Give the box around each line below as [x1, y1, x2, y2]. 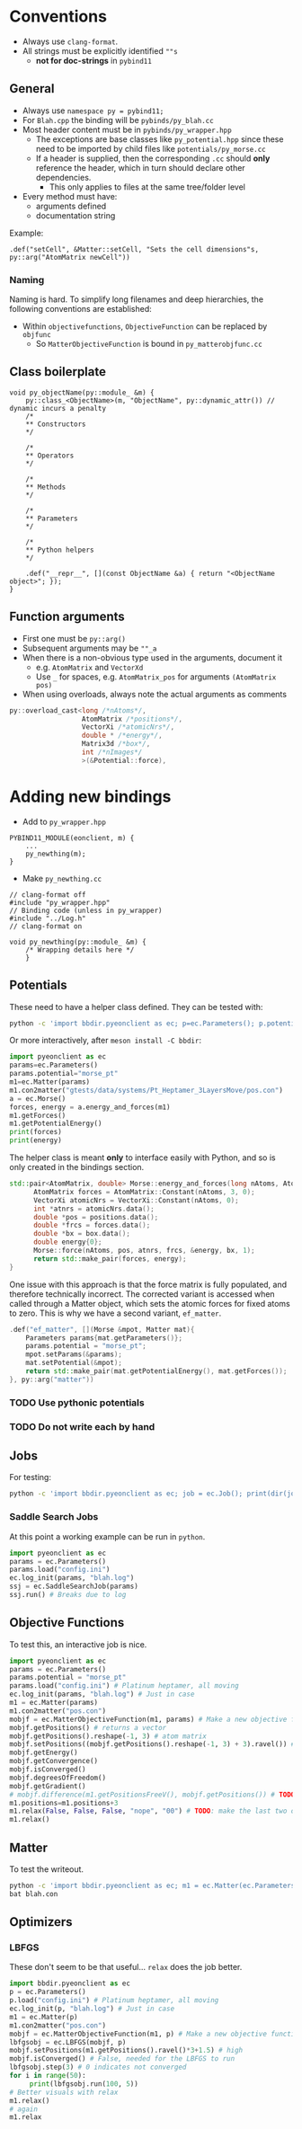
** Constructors [25, 420, 87, 429]
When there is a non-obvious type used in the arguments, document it [22, 652, 283, 662]
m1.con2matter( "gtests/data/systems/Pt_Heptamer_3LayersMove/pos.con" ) [9, 1086, 283, 1095]
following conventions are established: [9, 304, 153, 315]
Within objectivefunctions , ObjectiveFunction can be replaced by [22, 321, 268, 332]
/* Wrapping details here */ [25, 945, 135, 954]
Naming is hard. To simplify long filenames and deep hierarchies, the [9, 294, 263, 305]
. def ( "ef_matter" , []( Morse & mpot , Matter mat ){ [9, 1325, 195, 1334]
